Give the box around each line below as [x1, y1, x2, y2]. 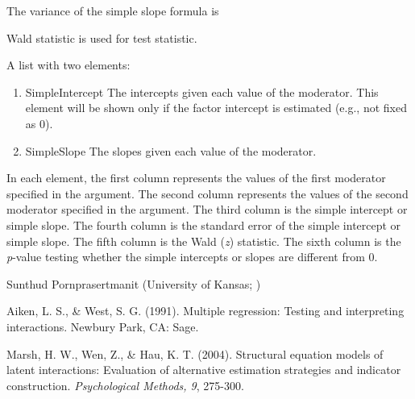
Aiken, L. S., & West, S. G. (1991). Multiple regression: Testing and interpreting [6, 302, 405, 319]
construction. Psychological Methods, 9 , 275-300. [6, 376, 244, 393]
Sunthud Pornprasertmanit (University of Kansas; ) [6, 275, 261, 292]
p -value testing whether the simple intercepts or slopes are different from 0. [6, 248, 378, 265]
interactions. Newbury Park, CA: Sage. [6, 318, 199, 335]
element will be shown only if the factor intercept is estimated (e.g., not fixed [25, 99, 407, 116]
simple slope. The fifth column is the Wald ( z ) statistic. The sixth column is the [6, 232, 401, 249]
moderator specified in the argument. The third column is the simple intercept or [6, 201, 408, 218]
